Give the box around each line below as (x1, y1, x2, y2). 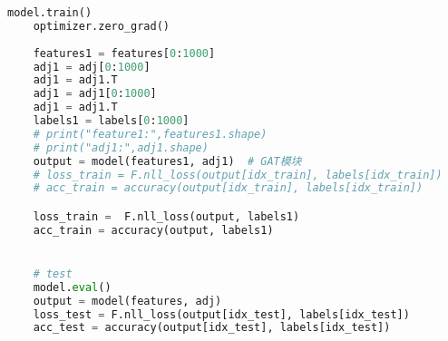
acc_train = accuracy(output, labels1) (33, 223, 274, 237)
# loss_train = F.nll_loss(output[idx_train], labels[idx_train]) (33, 168, 443, 181)
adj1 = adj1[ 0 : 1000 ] (33, 87, 157, 101)
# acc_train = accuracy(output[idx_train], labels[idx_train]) (33, 181, 424, 195)
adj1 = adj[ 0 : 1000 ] (33, 60, 151, 73)
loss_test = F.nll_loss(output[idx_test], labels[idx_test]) (33, 307, 410, 321)
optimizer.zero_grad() (33, 19, 170, 33)
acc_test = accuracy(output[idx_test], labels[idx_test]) (33, 321, 391, 335)
